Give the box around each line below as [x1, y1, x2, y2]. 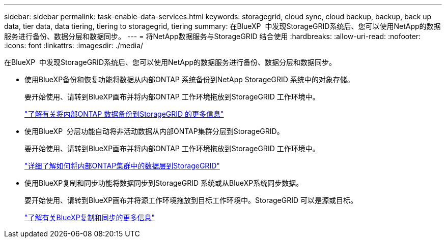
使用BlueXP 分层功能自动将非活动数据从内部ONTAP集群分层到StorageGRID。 [24, 127, 284, 135]
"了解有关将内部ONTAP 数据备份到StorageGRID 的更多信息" [24, 110, 224, 118]
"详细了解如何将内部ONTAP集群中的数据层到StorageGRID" [24, 161, 220, 170]
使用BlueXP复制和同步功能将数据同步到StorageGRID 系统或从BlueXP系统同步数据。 [24, 179, 303, 187]
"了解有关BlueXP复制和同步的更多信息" [24, 213, 155, 222]
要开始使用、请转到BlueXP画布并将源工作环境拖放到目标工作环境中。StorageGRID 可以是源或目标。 [24, 196, 358, 204]
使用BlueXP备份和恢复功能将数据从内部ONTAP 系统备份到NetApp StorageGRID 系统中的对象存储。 [24, 75, 354, 84]
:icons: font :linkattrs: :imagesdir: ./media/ [4, 41, 144, 50]
